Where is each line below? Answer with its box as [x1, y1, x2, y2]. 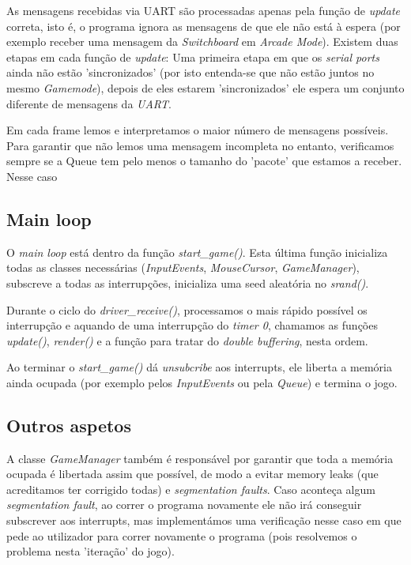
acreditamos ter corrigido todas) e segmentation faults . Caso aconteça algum [6, 480, 375, 497]
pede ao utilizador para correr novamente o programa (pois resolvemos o [6, 527, 357, 544]
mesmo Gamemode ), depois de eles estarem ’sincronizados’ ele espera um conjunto [6, 79, 405, 96]
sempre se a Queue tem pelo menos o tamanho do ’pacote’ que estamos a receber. [6, 153, 402, 169]
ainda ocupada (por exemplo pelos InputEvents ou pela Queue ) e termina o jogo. [6, 374, 398, 390]
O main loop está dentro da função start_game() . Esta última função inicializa [6, 243, 388, 260]
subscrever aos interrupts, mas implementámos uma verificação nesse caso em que [6, 512, 402, 529]
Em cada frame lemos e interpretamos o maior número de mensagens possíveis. [6, 122, 389, 138]
